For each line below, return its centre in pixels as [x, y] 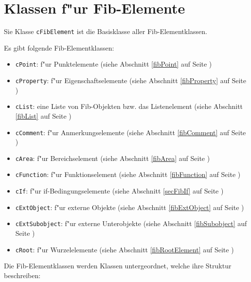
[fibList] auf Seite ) [43, 115]
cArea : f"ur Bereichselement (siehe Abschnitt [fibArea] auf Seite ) [113, 158]
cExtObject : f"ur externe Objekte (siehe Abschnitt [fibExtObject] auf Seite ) [130, 207]
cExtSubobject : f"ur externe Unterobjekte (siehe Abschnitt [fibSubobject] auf [131, 223]
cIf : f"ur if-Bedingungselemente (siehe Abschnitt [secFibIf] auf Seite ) [119, 191]
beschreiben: [22, 275]
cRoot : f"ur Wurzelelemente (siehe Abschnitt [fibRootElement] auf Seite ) [125, 249]
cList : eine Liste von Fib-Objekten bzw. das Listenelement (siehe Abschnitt [129, 106]
